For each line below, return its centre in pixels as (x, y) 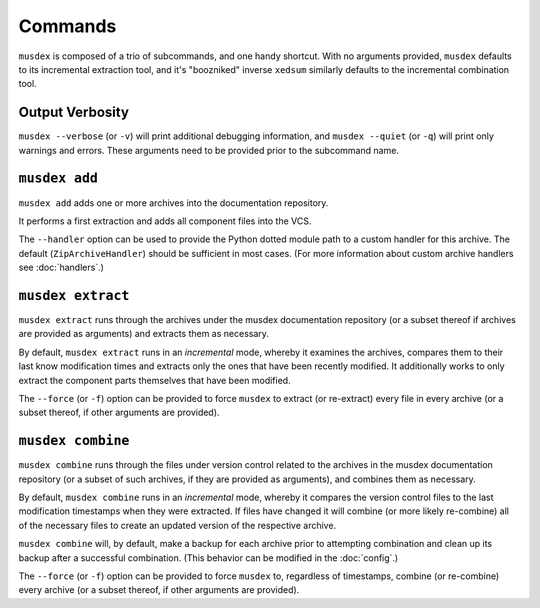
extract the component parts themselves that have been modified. (154, 380)
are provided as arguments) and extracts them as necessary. (144, 334)
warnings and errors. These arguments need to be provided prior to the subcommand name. (209, 150)
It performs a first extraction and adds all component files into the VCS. (165, 221)
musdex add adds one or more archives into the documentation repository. (173, 202)
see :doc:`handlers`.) (61, 267)
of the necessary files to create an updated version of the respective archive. (177, 525)
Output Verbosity (74, 112)
